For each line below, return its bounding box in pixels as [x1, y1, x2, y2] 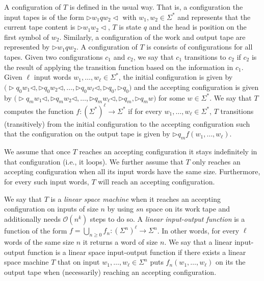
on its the [216, 256, 246, 267]
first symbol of [4, 31, 49, 42]
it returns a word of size [83, 237, 158, 247]
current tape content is [4, 21, 75, 32]
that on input [58, 256, 100, 267]
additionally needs [4, 213, 61, 224]
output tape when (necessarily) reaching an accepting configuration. [4, 266, 217, 277]
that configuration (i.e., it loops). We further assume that [4, 156, 183, 167]
